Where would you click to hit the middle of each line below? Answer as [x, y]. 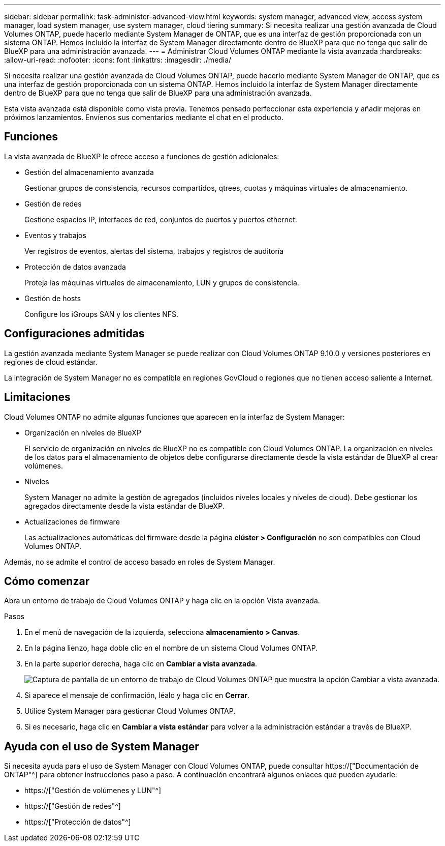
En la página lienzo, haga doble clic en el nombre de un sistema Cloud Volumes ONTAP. [171, 648]
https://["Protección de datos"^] [78, 822]
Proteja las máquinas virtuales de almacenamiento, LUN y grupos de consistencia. [162, 282]
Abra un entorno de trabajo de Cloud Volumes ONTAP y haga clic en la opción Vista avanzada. [162, 601]
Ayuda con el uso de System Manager [102, 746]
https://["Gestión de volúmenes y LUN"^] [93, 791]
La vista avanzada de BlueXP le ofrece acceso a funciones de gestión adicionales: [142, 156]
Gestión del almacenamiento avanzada [89, 172]
